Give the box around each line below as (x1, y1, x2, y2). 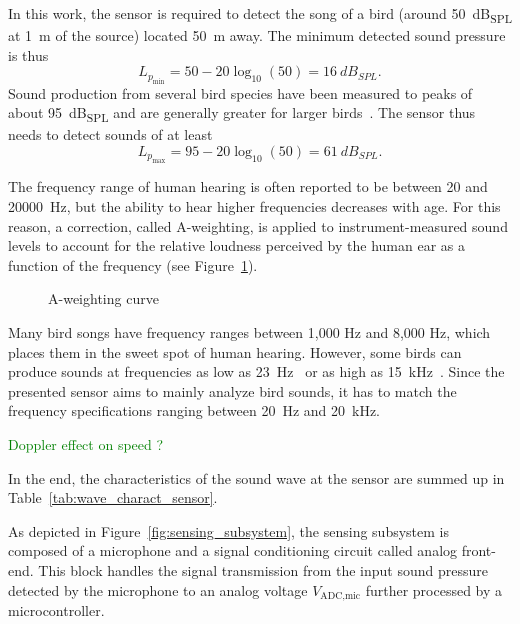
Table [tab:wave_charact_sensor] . (8, 487, 218, 508)
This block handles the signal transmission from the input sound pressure (38, 559, 488, 580)
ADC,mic (320, 590, 361, 601)
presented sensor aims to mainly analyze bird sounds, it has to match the (8, 380, 457, 401)
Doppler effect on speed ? (8, 433, 164, 454)
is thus (8, 44, 49, 65)
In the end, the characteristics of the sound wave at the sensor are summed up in (8, 467, 505, 488)
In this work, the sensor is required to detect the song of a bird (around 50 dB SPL (8, 3, 512, 26)
